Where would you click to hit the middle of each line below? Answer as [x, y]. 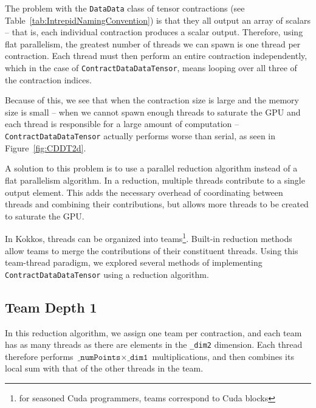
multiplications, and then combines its [223, 356]
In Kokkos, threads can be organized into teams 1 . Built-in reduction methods [149, 237]
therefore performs [39, 356]
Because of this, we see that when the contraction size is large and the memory [152, 100]
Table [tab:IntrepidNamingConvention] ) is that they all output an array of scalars [158, 20]
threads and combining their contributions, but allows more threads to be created [157, 204]
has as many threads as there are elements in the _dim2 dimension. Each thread [154, 344]
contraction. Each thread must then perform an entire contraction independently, [156, 56]
